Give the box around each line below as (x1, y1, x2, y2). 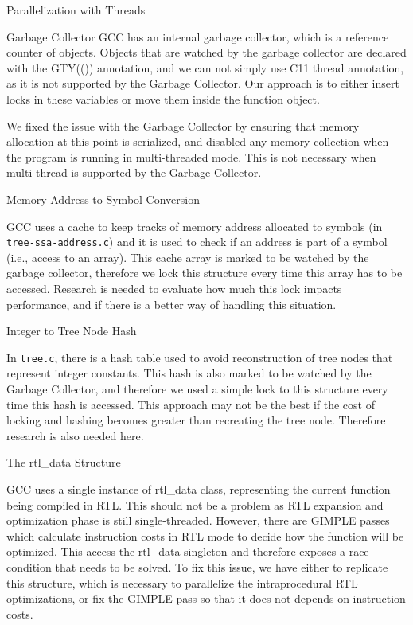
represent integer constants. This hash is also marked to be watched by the (6, 365, 372, 381)
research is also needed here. (6, 427, 144, 443)
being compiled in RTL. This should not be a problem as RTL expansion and (6, 496, 384, 513)
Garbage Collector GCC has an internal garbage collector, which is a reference (6, 28, 389, 45)
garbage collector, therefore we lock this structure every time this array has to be (6, 264, 403, 281)
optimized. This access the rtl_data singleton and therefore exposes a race (6, 543, 369, 560)
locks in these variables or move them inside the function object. (6, 90, 320, 107)
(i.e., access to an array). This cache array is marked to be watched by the (6, 248, 369, 265)
